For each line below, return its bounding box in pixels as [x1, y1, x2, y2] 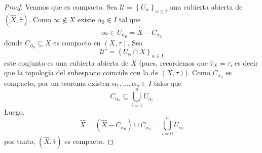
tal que [119, 14, 141, 24]
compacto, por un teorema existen [4, 77, 110, 88]
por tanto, [4, 136, 35, 146]
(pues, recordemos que [139, 57, 208, 68]
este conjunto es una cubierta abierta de [4, 57, 129, 68]
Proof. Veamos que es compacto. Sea [4, 2, 118, 12]
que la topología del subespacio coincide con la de [4, 67, 158, 78]
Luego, [4, 106, 25, 117]
